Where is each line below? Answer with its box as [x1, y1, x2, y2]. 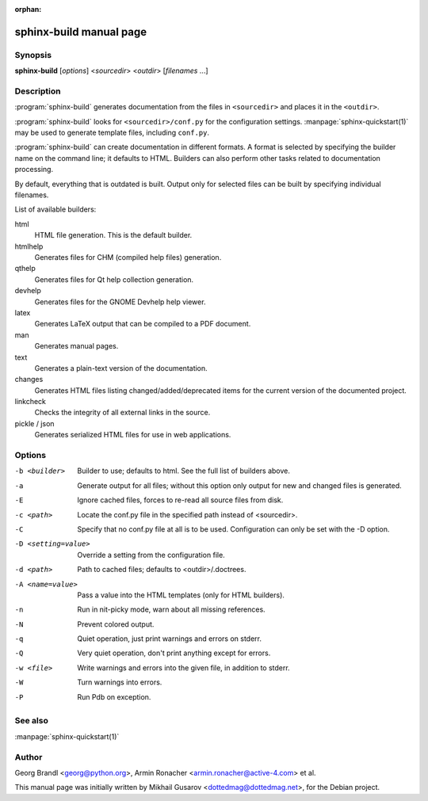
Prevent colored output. [77, 619, 155, 629]
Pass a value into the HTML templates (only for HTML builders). [77, 590, 285, 600]
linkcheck [14, 397, 47, 406]
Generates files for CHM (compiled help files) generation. [34, 252, 222, 261]
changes [14, 375, 44, 384]
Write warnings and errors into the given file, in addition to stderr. [77, 662, 290, 673]
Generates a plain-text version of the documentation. [34, 363, 208, 372]
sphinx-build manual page [14, 25, 147, 39]
